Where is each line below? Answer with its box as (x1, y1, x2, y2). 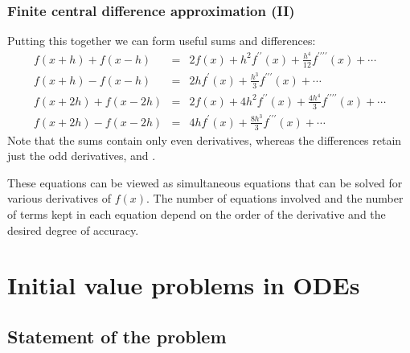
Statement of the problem (7, 323, 227, 348)
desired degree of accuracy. (7, 221, 139, 238)
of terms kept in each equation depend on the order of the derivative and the (7, 205, 386, 222)
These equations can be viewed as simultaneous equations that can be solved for (7, 174, 403, 191)
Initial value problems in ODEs (7, 269, 360, 302)
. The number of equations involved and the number (146, 190, 404, 207)
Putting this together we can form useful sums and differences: (7, 32, 316, 49)
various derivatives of (7, 190, 111, 207)
